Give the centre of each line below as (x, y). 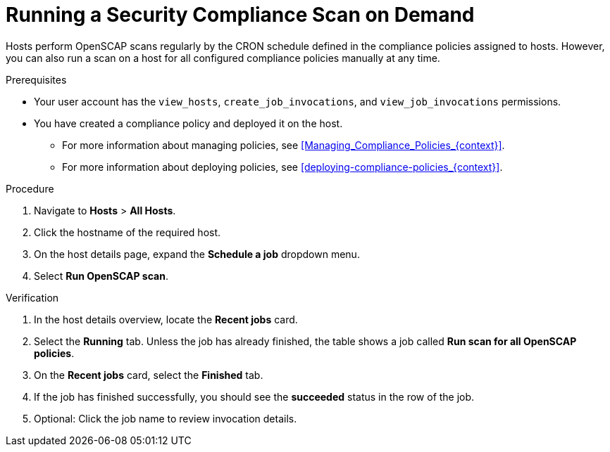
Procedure (30, 188)
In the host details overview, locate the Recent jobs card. (166, 319)
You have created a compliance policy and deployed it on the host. (188, 123)
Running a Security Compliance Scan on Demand (240, 15)
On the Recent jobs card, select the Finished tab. (149, 375)
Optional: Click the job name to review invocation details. (166, 418)
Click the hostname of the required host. (127, 232)
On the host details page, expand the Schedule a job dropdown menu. (197, 254)
